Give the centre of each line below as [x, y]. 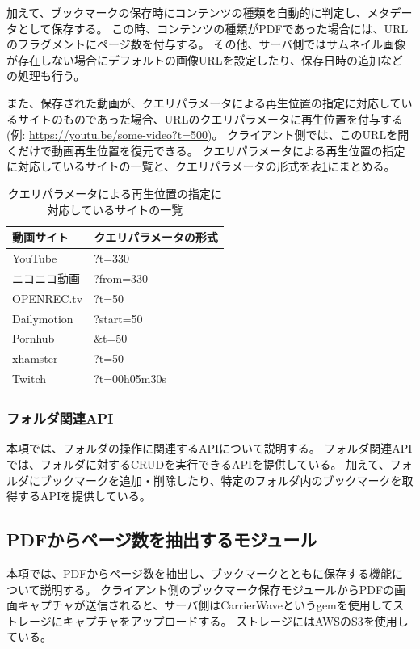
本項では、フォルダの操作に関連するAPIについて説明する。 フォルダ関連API [210, 448]
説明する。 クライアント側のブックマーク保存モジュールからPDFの [217, 589]
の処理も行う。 [46, 76]
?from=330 [121, 278]
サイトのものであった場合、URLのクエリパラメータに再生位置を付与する [210, 118]
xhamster [35, 358]
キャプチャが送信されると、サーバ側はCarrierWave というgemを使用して [205, 605]
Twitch [29, 379]
